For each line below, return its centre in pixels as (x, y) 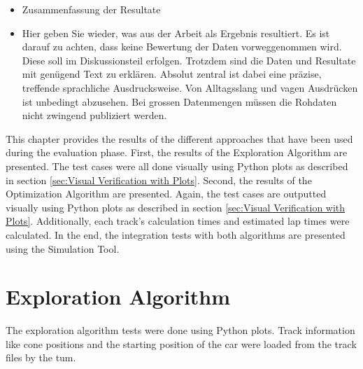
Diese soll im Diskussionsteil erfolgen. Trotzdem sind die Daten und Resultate (189, 60)
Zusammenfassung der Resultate (91, 9)
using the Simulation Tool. (63, 248)
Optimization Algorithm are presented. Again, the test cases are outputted (166, 194)
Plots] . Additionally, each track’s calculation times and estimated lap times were (178, 221)
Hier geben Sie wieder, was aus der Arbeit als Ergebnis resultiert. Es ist (176, 33)
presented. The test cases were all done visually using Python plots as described (177, 166)
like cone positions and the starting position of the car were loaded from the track (181, 343)
